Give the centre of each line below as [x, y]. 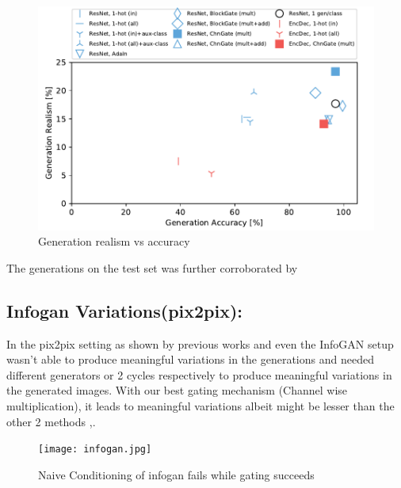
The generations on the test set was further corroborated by [152, 267]
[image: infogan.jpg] [95, 450]
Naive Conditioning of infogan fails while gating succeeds [176, 474]
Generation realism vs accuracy [114, 241]
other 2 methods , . [51, 421]
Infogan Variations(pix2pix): [125, 310]
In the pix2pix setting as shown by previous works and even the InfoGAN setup [200, 343]
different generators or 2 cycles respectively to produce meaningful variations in [199, 374]
